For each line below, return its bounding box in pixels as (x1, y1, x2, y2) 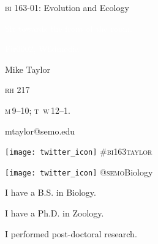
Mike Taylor (5, 62, 50, 75)
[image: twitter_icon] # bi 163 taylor (5, 145, 152, 158)
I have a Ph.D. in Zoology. (5, 207, 104, 220)
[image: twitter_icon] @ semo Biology (5, 165, 153, 178)
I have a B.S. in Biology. (5, 186, 96, 199)
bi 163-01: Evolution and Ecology (5, 1, 129, 13)
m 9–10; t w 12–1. (5, 103, 70, 116)
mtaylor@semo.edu (5, 124, 75, 137)
